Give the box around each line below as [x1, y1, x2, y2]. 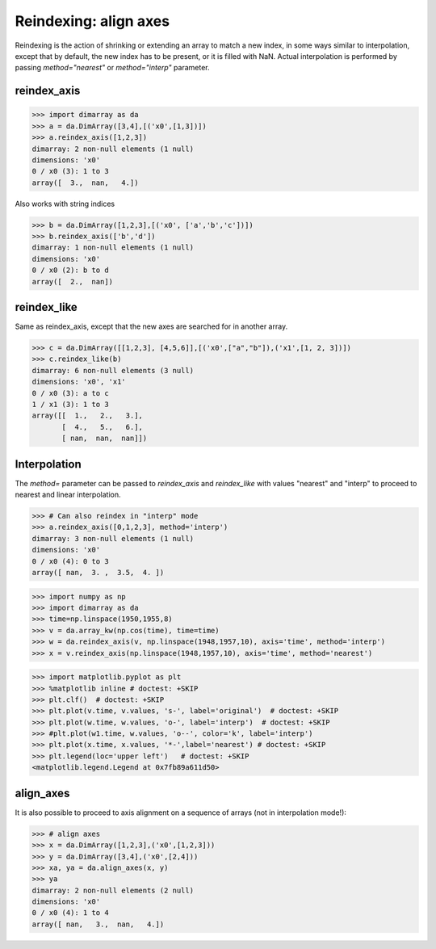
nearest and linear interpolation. [15, 489, 121, 500]
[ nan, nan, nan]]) [61, 434, 148, 443]
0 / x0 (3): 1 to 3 [31, 166, 109, 176]
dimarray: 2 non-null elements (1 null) [31, 144, 194, 153]
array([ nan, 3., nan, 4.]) [31, 919, 165, 929]
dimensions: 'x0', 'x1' [31, 377, 127, 387]
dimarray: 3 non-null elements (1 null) [31, 534, 194, 543]
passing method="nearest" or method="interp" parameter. [15, 63, 210, 73]
